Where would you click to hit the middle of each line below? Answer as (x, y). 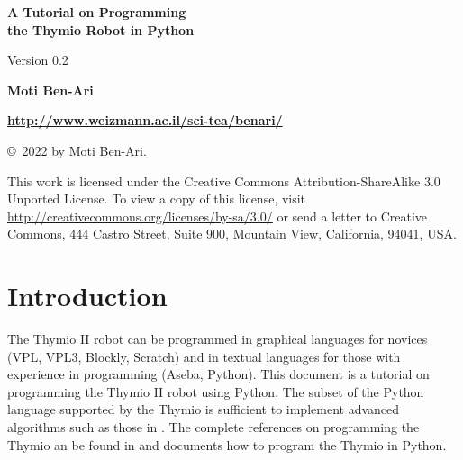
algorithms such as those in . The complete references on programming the (213, 427)
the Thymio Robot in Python (101, 29)
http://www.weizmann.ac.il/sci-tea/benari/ (145, 120)
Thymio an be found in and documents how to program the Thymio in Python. (227, 444)
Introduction (87, 296)
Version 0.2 (38, 60)
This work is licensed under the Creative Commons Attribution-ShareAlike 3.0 (224, 180)
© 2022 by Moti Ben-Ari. (77, 150)
